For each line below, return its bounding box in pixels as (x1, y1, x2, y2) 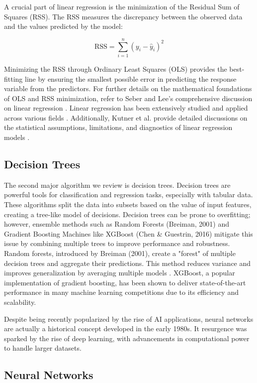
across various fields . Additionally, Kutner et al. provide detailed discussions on (4, 112, 248, 123)
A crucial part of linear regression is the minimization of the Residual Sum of (4, 1, 240, 11)
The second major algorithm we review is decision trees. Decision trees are (4, 179, 231, 190)
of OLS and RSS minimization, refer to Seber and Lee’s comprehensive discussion (4, 93, 253, 103)
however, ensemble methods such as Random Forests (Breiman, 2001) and (4, 219, 229, 229)
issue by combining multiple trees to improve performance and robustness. (4, 238, 230, 249)
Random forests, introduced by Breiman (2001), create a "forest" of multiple (4, 248, 236, 258)
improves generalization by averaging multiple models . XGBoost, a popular (4, 267, 235, 278)
